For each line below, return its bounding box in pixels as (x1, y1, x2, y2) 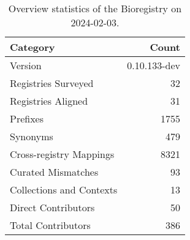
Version (10, 58, 42, 72)
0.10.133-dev (127, 58, 180, 72)
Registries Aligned (10, 94, 88, 108)
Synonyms (10, 129, 53, 143)
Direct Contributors (10, 200, 95, 214)
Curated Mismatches (10, 165, 99, 179)
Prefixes (10, 111, 44, 126)
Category (10, 40, 55, 54)
